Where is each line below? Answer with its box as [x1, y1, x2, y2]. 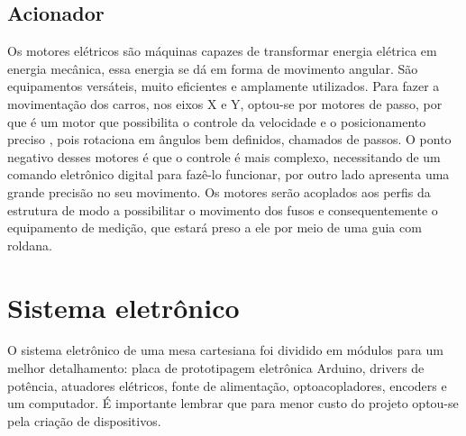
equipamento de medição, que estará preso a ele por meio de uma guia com [7, 218, 422, 237]
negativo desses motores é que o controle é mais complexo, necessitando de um [7, 147, 441, 166]
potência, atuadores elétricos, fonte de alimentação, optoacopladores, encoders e [7, 376, 447, 395]
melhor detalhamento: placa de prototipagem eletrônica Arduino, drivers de [7, 359, 425, 377]
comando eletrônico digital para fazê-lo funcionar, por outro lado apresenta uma [7, 165, 450, 184]
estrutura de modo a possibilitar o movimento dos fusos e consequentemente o [7, 200, 438, 219]
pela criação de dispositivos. [7, 411, 161, 430]
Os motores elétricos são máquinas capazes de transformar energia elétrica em [7, 41, 437, 60]
